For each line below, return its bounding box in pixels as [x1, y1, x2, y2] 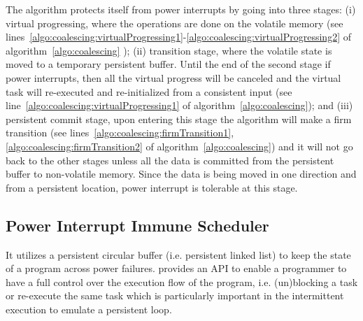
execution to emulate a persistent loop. [6, 301, 172, 316]
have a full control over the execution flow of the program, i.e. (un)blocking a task [6, 274, 358, 289]
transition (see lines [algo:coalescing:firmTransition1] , [6, 125, 234, 140]
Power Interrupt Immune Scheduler [6, 214, 269, 236]
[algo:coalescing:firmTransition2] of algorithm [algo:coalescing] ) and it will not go [6, 138, 353, 153]
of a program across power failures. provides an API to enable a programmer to [6, 261, 347, 276]
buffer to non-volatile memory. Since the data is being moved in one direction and [6, 166, 357, 181]
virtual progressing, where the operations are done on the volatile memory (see [6, 15, 343, 30]
